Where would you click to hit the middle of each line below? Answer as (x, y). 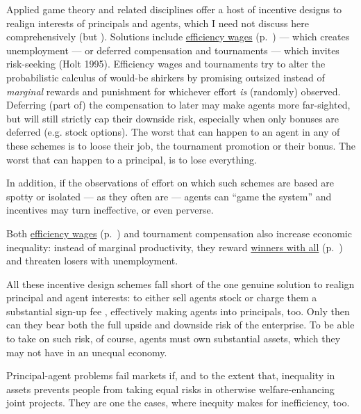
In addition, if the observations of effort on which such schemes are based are (170, 183)
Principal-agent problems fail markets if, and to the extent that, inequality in (171, 375)
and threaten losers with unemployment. (92, 261)
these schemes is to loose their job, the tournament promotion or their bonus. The (181, 145)
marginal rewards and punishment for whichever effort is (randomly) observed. (174, 91)
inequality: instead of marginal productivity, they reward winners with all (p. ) (175, 247)
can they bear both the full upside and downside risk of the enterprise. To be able (180, 325)
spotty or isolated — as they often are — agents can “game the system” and (169, 196)
